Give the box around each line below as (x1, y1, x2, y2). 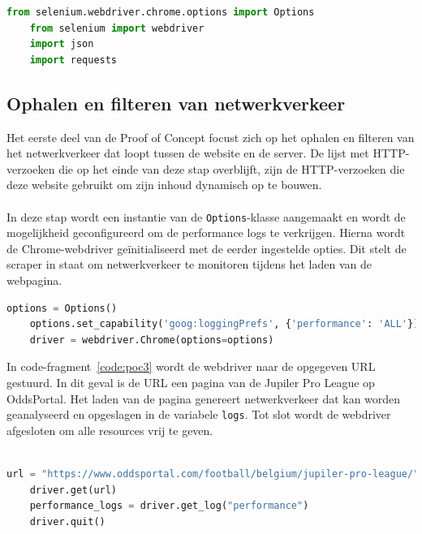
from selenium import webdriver (29, 22, 205, 34)
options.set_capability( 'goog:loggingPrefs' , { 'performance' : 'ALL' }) (29, 318, 420, 330)
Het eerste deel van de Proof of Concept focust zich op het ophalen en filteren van (6, 128, 415, 145)
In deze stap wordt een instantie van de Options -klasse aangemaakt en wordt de (6, 208, 406, 225)
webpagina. (6, 271, 62, 288)
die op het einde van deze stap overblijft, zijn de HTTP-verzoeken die (58, 160, 405, 177)
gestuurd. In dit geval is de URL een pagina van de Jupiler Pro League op (6, 373, 375, 390)
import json (29, 38, 94, 50)
